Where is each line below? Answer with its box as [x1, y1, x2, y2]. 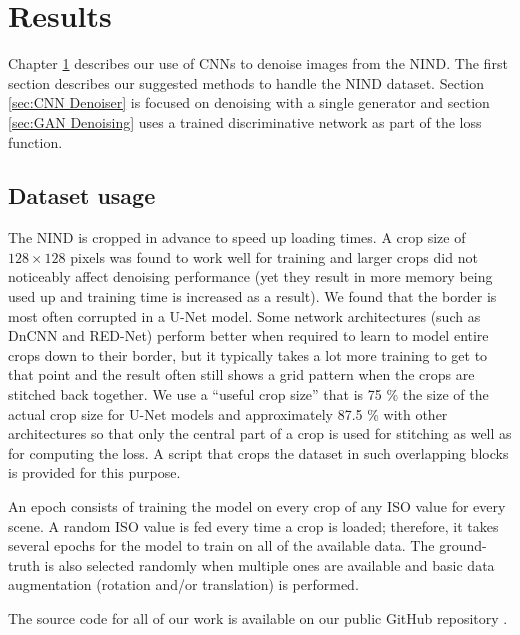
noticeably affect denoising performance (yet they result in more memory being [8, 266, 493, 287]
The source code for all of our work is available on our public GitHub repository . [8, 607, 508, 628]
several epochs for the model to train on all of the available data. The [8, 535, 435, 556]
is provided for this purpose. [8, 462, 181, 483]
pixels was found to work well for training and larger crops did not [70, 246, 478, 267]
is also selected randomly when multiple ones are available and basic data [44, 554, 495, 575]
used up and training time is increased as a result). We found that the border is [8, 286, 497, 307]
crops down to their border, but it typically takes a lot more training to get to [8, 344, 488, 365]
